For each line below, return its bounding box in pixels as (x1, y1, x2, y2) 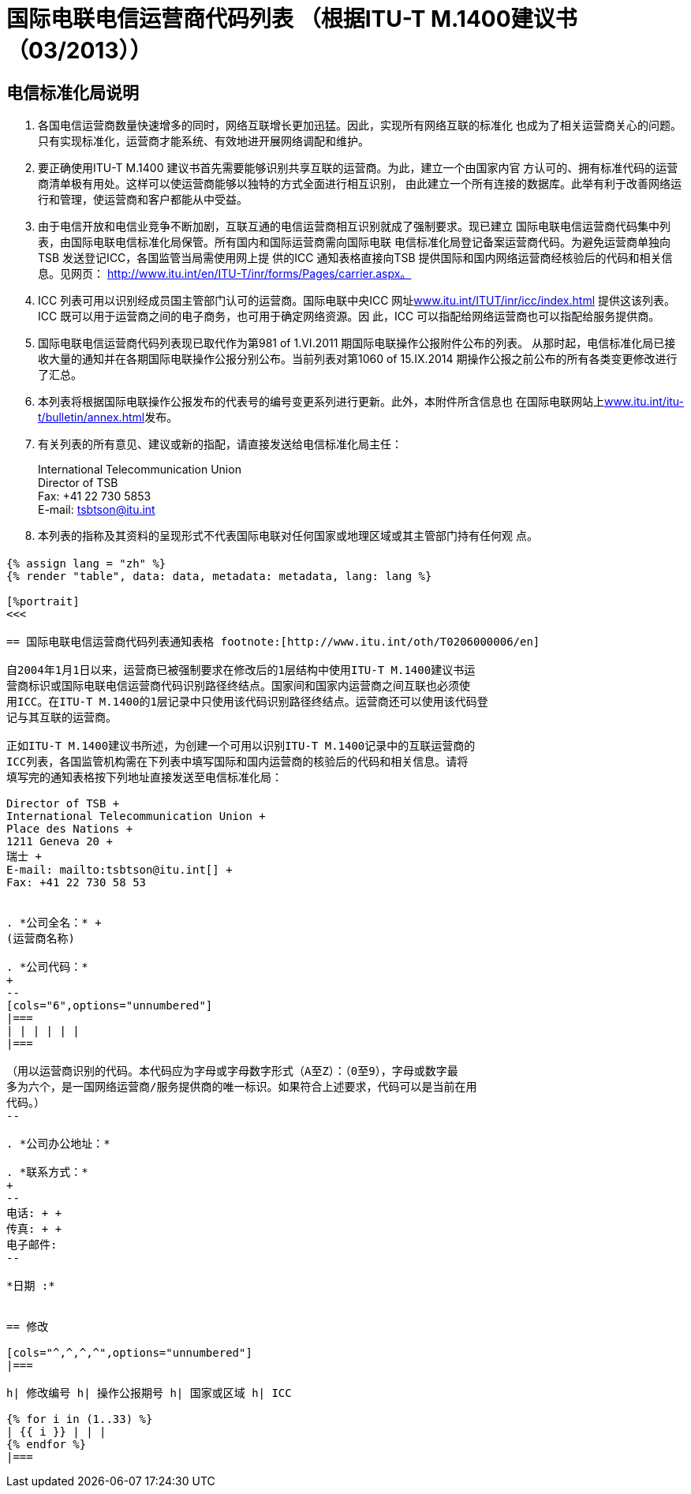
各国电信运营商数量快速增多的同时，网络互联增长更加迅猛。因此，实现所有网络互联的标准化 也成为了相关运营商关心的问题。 (38, 118, 682, 133)
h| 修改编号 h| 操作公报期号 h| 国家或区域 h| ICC (6, 1386, 292, 1399)
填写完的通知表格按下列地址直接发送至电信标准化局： (6, 770, 282, 784)
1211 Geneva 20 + (6, 834, 113, 848)
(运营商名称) (6, 931, 75, 945)
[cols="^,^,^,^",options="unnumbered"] (6, 1346, 252, 1359)
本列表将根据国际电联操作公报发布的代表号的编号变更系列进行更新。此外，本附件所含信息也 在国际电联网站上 (38, 395, 604, 409)
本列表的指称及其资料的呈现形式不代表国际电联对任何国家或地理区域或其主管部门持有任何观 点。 (38, 529, 538, 543)
